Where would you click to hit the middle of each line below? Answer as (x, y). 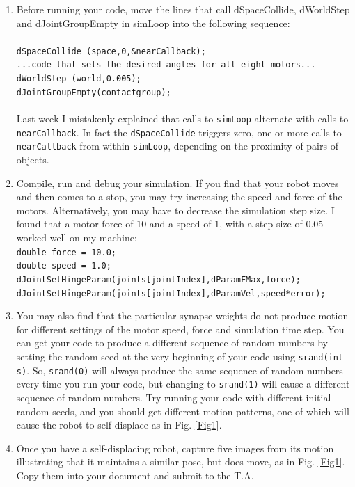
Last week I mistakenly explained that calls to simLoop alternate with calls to (182, 118)
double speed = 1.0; (64, 266)
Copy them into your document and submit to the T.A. (135, 475)
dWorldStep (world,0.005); (79, 79)
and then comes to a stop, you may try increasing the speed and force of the (179, 197)
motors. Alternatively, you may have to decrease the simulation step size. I (175, 210)
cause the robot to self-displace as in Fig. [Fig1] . (119, 425)
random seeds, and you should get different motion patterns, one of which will (183, 411)
